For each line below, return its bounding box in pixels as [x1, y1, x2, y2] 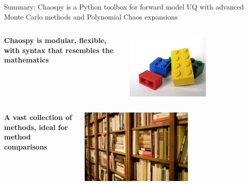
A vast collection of [4, 112, 72, 122]
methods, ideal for [4, 121, 68, 132]
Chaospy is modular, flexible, [4, 35, 107, 45]
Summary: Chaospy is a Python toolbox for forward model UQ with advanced [4, 1, 244, 11]
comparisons [4, 141, 48, 151]
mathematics [4, 54, 49, 65]
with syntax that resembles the [4, 44, 114, 55]
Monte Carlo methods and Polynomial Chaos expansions [4, 11, 178, 21]
